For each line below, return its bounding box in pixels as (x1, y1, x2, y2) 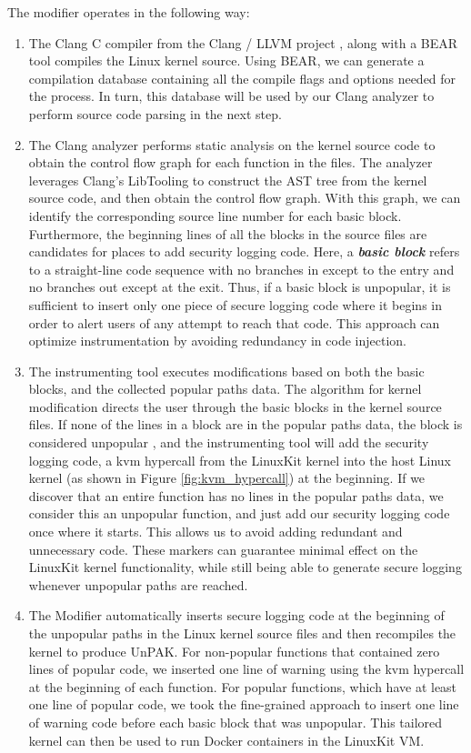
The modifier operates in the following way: (7, 3, 250, 21)
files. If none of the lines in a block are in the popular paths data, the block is (28, 415, 463, 434)
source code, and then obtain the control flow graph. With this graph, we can (28, 188, 461, 207)
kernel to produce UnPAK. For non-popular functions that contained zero (28, 641, 440, 660)
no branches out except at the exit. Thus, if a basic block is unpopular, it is (28, 277, 451, 296)
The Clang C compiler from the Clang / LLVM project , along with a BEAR (28, 33, 458, 52)
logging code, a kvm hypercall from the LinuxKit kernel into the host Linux (28, 450, 451, 469)
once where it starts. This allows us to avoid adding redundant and (28, 522, 403, 541)
